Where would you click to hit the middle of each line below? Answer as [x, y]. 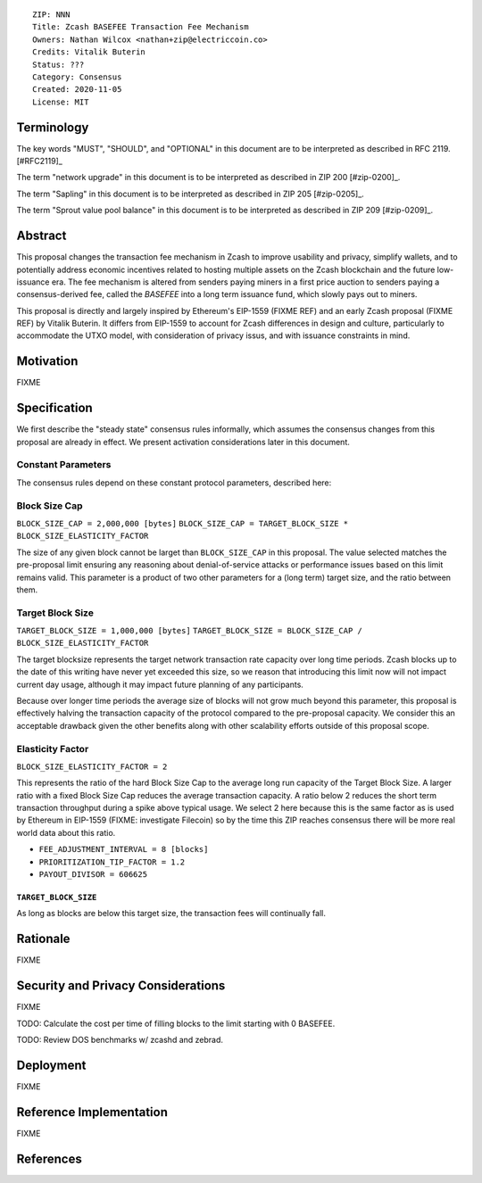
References [49, 1158]
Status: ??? [58, 64]
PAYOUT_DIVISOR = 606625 [93, 875]
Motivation [47, 361]
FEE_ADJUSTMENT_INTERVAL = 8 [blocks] [124, 849]
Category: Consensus [77, 77]
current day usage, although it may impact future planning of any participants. [160, 684]
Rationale [43, 939]
